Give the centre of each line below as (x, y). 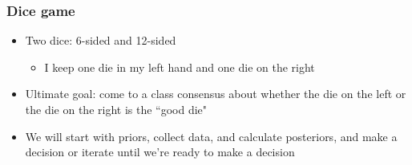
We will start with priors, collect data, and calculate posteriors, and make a (211, 136)
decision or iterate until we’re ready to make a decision (160, 152)
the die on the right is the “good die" (116, 109)
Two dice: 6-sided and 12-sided (101, 40)
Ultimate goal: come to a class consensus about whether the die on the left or (216, 94)
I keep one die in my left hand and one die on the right (180, 67)
